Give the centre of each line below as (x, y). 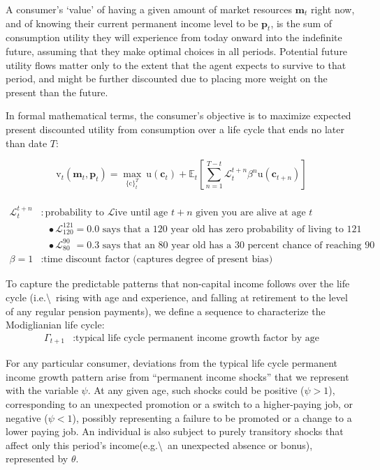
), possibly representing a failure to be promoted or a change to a (212, 417)
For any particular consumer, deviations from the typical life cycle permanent (172, 363)
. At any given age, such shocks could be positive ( (196, 390)
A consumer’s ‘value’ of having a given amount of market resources (149, 9)
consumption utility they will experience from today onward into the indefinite (174, 37)
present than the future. (57, 92)
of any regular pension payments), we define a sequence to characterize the (166, 311)
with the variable (42, 390)
